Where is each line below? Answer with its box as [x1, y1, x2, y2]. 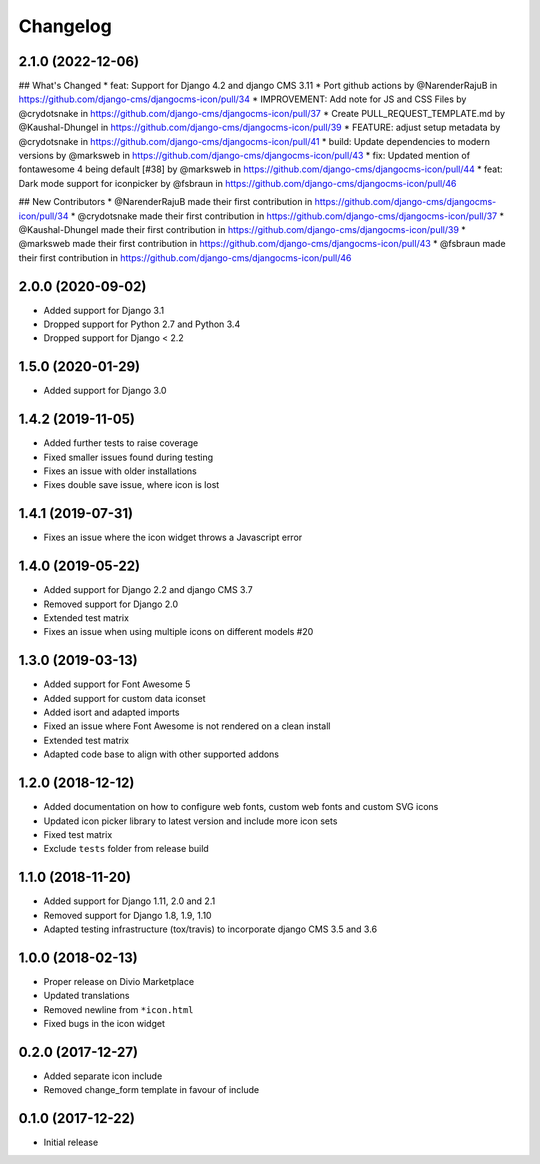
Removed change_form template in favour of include [43, 1084, 260, 1096]
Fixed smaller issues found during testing [43, 451, 214, 463]
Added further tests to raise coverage [43, 437, 199, 449]
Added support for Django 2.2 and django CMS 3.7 [43, 584, 254, 596]
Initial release [43, 1136, 99, 1149]
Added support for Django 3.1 [43, 304, 165, 316]
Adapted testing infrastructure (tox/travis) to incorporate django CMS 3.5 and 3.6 [43, 923, 378, 935]
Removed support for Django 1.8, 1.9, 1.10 [43, 909, 212, 921]
